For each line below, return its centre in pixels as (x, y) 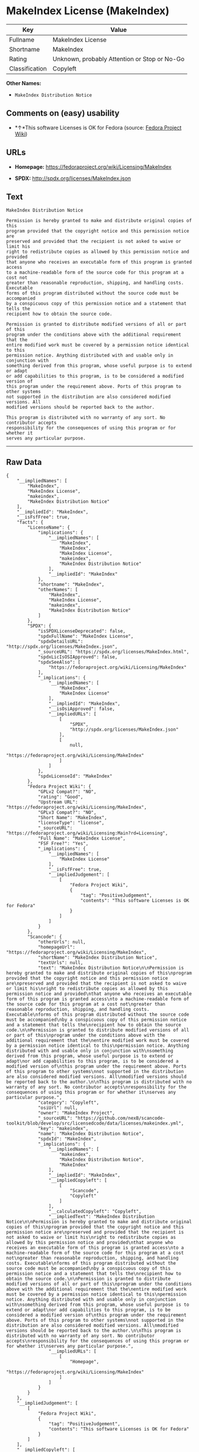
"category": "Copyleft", (68, 1103)
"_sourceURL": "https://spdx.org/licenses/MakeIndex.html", (113, 652)
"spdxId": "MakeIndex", (67, 1139)
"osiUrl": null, (58, 1108)
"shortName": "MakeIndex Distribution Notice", (98, 958)
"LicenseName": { (49, 528)
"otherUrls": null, (62, 942)
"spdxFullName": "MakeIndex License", (86, 637)
